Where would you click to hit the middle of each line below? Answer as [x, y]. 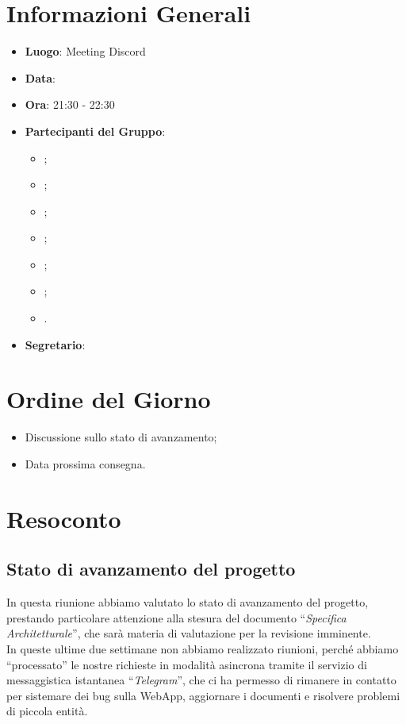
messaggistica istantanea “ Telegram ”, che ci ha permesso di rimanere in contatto [201, 680]
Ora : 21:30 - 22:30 [70, 104]
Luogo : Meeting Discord [85, 51]
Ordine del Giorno [109, 399]
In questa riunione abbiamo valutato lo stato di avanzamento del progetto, [188, 602]
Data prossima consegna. [85, 463]
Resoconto [64, 518]
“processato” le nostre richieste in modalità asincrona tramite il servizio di [187, 664]
